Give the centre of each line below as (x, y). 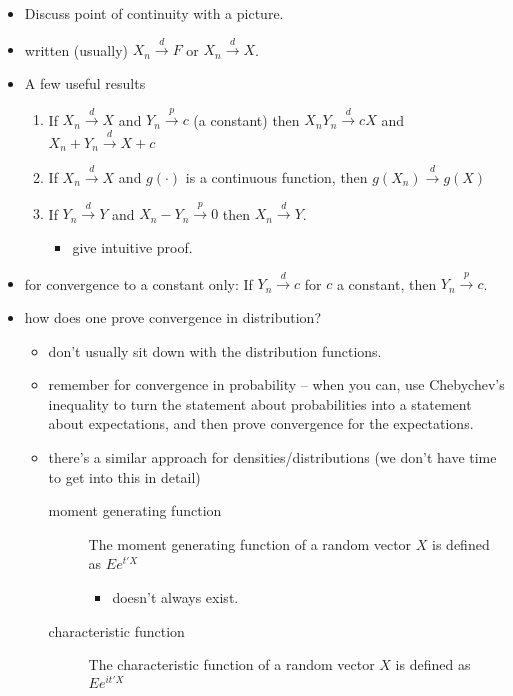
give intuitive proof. (132, 247)
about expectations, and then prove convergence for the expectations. (261, 423)
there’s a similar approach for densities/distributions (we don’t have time (272, 456)
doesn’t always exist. (175, 596)
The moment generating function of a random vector (250, 543)
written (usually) (76, 49)
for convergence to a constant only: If (138, 283)
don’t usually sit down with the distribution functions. (215, 350)
